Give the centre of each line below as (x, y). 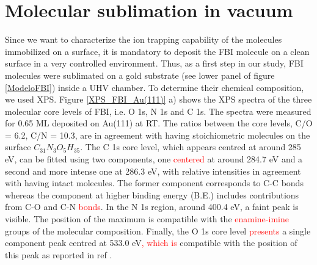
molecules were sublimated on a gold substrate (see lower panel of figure (140, 75)
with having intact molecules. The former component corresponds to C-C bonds (154, 183)
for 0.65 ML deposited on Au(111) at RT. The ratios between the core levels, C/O (159, 123)
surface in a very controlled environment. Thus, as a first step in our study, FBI (154, 63)
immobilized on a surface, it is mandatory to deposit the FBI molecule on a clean (157, 51)
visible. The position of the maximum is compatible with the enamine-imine (147, 219)
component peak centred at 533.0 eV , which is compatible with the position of (151, 243)
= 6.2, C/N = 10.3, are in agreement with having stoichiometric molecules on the (158, 135)
